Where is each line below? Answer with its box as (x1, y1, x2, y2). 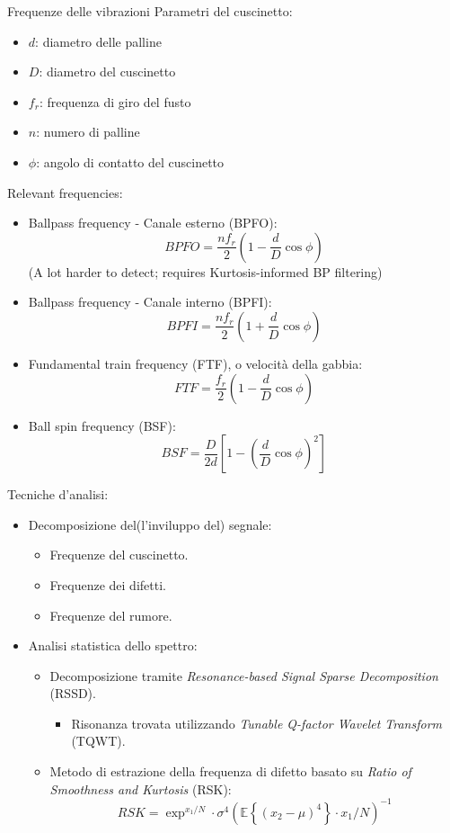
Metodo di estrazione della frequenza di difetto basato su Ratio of (49, 762, 411, 781)
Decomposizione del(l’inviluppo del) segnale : (28, 515, 272, 533)
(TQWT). (71, 731, 126, 750)
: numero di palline (36, 122, 140, 141)
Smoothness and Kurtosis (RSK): (49, 779, 232, 798)
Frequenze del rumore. (49, 605, 172, 624)
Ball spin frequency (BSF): (28, 416, 176, 434)
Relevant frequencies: (7, 183, 123, 202)
